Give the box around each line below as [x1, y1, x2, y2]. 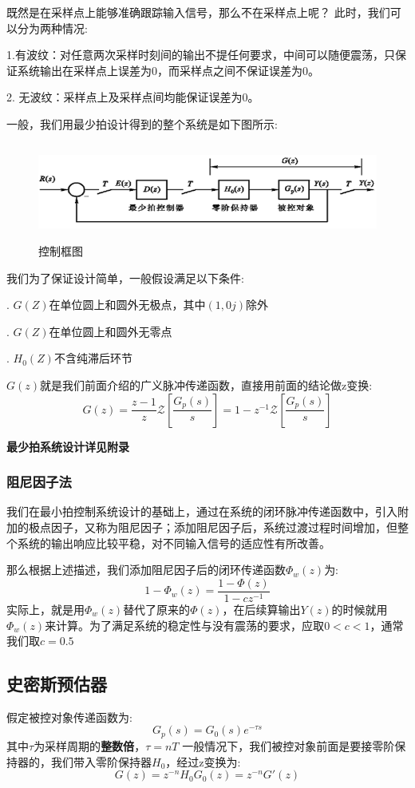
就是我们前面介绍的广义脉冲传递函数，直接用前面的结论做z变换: [40, 377, 373, 394]
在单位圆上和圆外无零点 [49, 323, 172, 339]
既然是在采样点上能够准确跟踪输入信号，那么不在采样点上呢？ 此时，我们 [6, 4, 390, 20]
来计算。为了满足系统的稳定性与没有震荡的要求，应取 [45, 616, 325, 633]
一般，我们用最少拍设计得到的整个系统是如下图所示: [6, 115, 278, 132]
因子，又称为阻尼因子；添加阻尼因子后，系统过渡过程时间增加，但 [50, 519, 397, 536]
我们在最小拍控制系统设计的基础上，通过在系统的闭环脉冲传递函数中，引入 [6, 503, 397, 520]
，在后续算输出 [222, 600, 301, 617]
